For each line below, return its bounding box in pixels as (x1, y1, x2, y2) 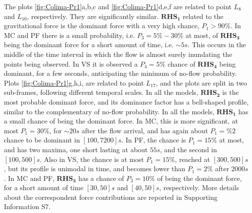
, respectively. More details (159, 182, 239, 193)
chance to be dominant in (4, 135, 80, 145)
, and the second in (160, 144, 217, 154)
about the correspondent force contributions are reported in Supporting (4, 192, 218, 202)
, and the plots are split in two (155, 77, 247, 88)
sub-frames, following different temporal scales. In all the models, (4, 87, 198, 97)
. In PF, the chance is (121, 135, 186, 145)
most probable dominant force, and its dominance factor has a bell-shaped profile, (4, 96, 249, 106)
